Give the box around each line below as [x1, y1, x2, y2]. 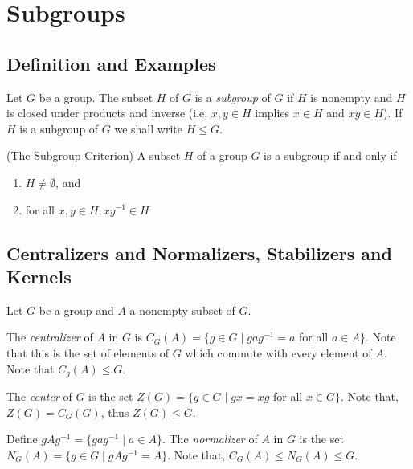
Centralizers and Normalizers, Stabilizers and [6, 240, 392, 265]
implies [255, 104, 290, 121]
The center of [6, 387, 72, 404]
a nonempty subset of [129, 301, 235, 318]
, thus [100, 403, 129, 420]
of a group [197, 147, 247, 164]
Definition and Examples [6, 51, 216, 75]
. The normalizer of [162, 430, 258, 447]
